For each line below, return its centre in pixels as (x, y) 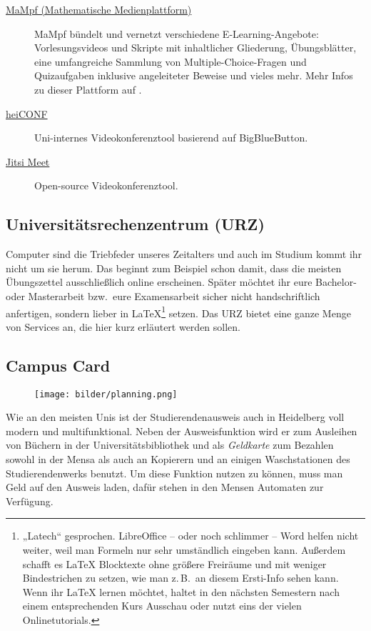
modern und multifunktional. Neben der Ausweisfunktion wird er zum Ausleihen (182, 431)
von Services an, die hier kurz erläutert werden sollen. (123, 326)
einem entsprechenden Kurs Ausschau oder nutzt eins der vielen (162, 606)
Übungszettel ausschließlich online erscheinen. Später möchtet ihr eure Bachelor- (181, 282)
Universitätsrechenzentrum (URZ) (135, 224)
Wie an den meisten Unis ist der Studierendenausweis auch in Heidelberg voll (175, 417)
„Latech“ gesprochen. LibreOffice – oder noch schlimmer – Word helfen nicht (190, 536)
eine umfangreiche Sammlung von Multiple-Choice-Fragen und (171, 61)
